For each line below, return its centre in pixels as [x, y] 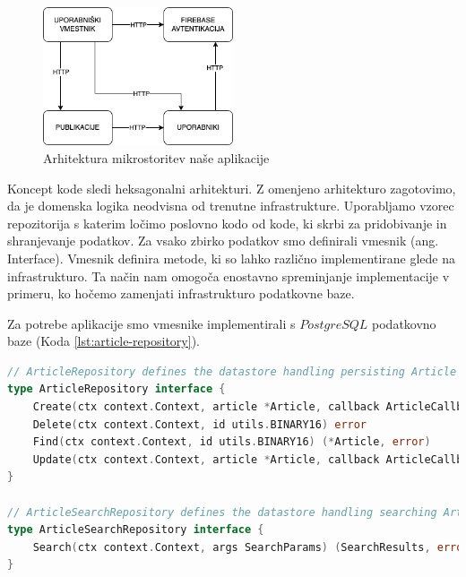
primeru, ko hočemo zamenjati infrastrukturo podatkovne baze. [181, 293]
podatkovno [404, 323]
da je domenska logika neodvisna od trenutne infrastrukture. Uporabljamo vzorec [231, 206]
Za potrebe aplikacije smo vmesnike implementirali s [151, 323]
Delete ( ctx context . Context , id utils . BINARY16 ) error [200, 424]
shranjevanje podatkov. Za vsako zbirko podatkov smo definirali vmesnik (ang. [223, 241]
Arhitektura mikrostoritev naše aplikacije [156, 157]
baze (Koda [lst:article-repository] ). [104, 341]
